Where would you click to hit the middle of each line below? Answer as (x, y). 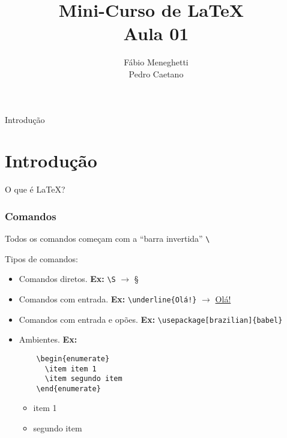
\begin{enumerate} (73, 358)
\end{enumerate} (68, 388)
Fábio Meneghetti (156, 62)
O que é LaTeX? (35, 189)
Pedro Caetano (156, 73)
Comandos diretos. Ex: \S (67, 279)
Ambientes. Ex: (48, 339)
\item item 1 (71, 369)
